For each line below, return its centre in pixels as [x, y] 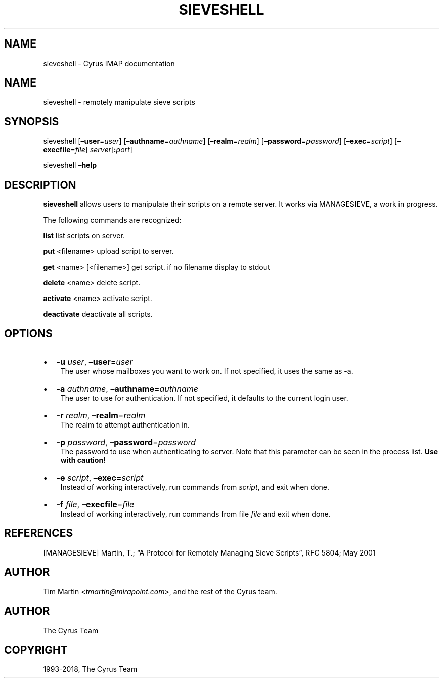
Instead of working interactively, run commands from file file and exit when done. [195, 514]
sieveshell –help [70, 165]
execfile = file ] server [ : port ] [88, 150]
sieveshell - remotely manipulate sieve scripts [119, 102]
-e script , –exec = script [100, 477]
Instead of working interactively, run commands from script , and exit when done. [195, 487]
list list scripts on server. [84, 236]
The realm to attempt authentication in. [125, 424]
